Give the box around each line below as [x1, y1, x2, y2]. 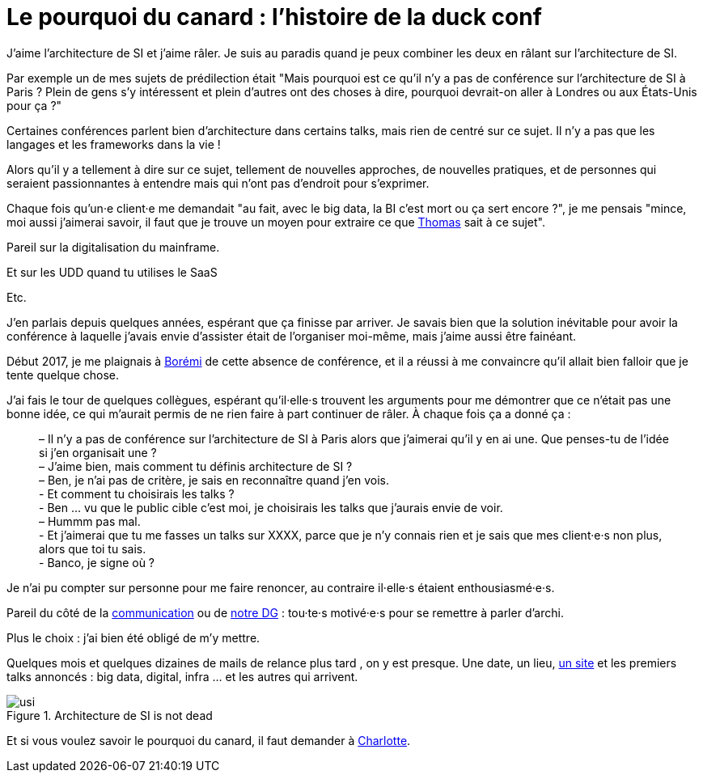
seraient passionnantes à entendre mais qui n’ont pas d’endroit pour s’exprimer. [6, 176, 430, 190]
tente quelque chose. [6, 367, 120, 382]
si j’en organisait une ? [39, 445, 157, 459]
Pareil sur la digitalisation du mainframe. [6, 239, 220, 254]
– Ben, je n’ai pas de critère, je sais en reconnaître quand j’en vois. [39, 472, 389, 487]
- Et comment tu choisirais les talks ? [39, 486, 235, 501]
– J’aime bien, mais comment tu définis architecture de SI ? [39, 459, 353, 473]
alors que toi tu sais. [39, 541, 146, 556]
